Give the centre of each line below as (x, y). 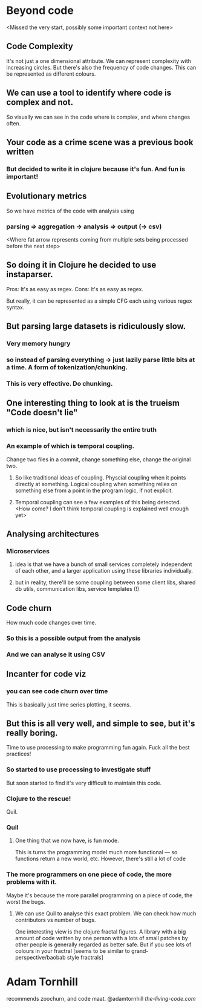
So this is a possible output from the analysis (73, 638)
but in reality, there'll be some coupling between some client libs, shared (105, 582)
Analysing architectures (53, 534)
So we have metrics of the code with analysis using (70, 211)
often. (14, 123)
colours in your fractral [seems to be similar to (72, 950)
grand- (140, 950)
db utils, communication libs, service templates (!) (77, 589)
